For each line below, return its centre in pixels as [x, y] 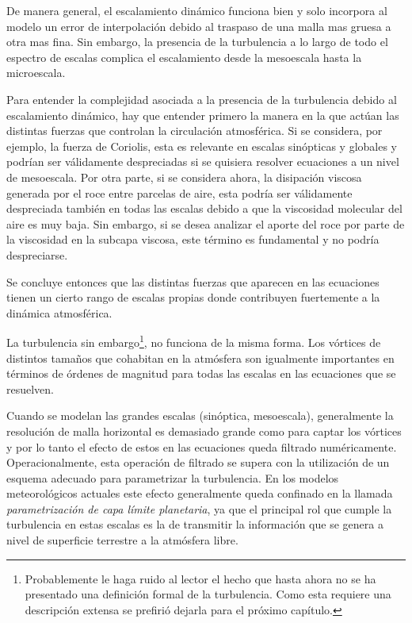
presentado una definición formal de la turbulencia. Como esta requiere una [208, 594]
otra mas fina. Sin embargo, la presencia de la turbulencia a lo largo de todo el [197, 42]
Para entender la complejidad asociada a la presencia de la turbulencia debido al [202, 99]
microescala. [36, 73]
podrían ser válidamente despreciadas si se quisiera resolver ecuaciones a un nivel [203, 162]
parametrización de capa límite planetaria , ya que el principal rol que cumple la [199, 508]
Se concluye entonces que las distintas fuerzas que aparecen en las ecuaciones [193, 281]
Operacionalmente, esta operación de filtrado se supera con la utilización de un [198, 462]
